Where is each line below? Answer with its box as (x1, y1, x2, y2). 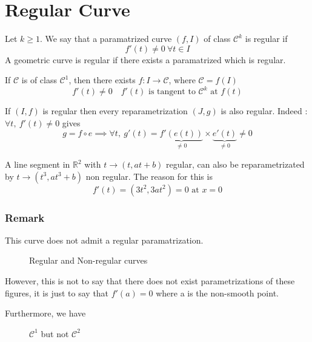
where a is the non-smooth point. (156, 286, 279, 299)
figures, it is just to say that (5, 286, 109, 299)
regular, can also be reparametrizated (166, 158, 305, 171)
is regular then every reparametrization (42, 104, 188, 117)
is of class (21, 74, 57, 86)
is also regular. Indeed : (221, 104, 308, 117)
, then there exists (68, 74, 136, 86)
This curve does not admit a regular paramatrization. (5, 233, 204, 246)
